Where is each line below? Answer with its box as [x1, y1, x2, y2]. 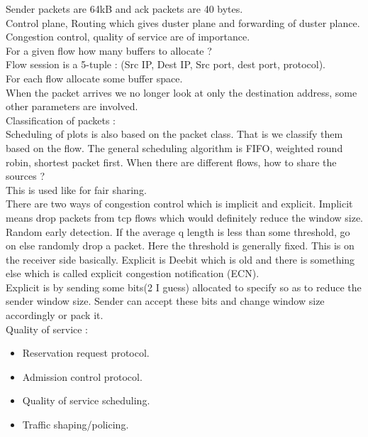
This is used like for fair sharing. [6, 182, 147, 197]
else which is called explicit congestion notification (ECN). [6, 266, 260, 281]
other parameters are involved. [6, 99, 138, 114]
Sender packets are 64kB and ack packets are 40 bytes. [6, 1, 243, 16]
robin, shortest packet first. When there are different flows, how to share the [6, 154, 337, 169]
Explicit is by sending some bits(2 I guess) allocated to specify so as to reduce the [6, 279, 362, 294]
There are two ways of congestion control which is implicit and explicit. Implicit [6, 196, 353, 211]
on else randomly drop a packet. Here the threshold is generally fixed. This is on [6, 238, 355, 253]
